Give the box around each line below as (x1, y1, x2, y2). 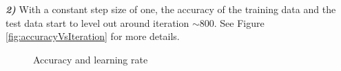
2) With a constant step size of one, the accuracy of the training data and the (6, 2, 336, 16)
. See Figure (214, 15, 265, 30)
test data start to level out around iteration (6, 15, 189, 30)
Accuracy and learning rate (33, 52, 148, 66)
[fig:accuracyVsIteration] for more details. (6, 29, 180, 43)
